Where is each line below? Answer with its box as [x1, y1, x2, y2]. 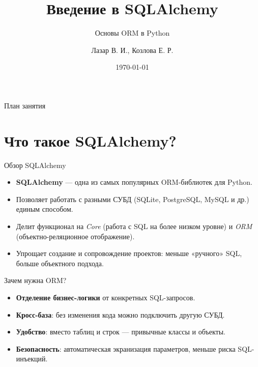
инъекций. [16, 353, 48, 364]
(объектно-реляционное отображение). [16, 231, 135, 241]
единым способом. [16, 204, 73, 214]
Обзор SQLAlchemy [4, 159, 66, 170]
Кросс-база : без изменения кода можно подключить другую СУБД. [16, 309, 225, 320]
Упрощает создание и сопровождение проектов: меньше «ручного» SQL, [16, 248, 242, 259]
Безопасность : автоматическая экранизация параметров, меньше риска [16, 343, 236, 354]
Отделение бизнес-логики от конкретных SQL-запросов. [16, 292, 195, 302]
